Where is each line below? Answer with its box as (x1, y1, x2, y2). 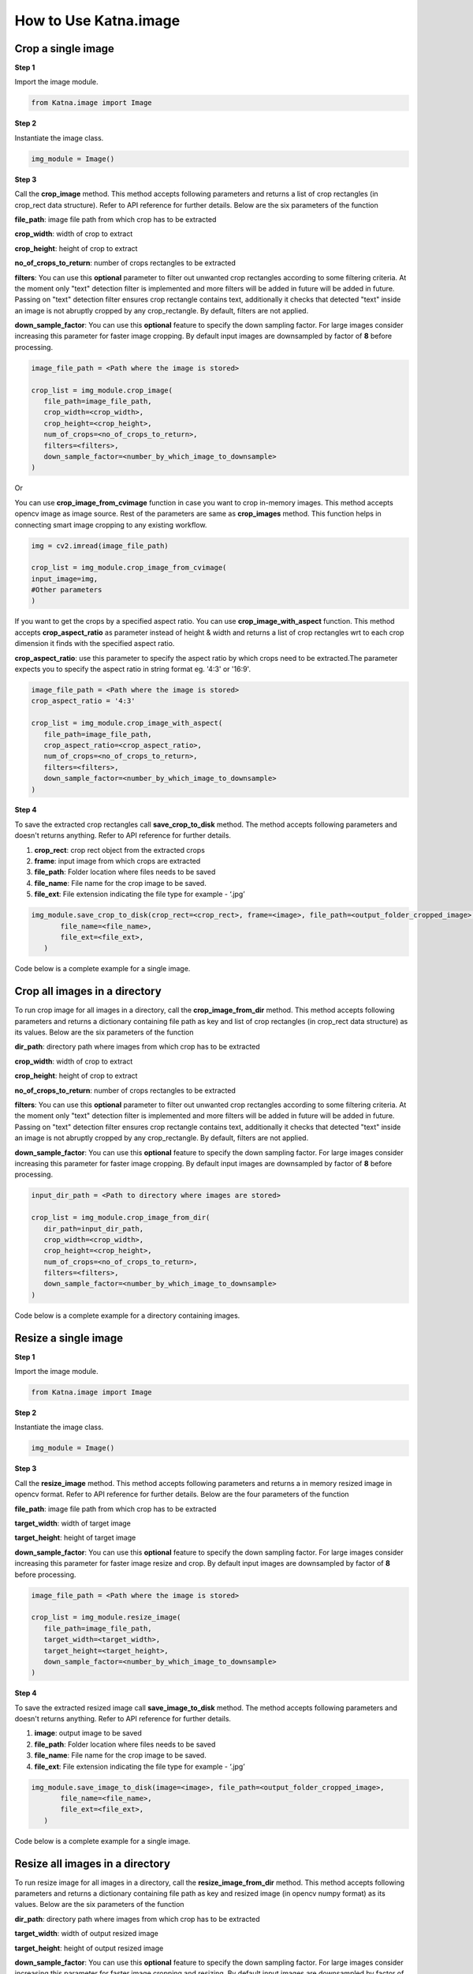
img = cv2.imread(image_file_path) (31, 541, 169, 550)
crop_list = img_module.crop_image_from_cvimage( (31, 563, 227, 572)
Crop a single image (14, 42, 114, 55)
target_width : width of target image (14, 1518, 132, 1528)
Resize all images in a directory (14, 1856, 171, 1871)
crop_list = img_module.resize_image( (31, 1613, 181, 1622)
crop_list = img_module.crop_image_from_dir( (31, 1213, 210, 1222)
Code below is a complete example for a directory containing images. (14, 1311, 240, 1320)
